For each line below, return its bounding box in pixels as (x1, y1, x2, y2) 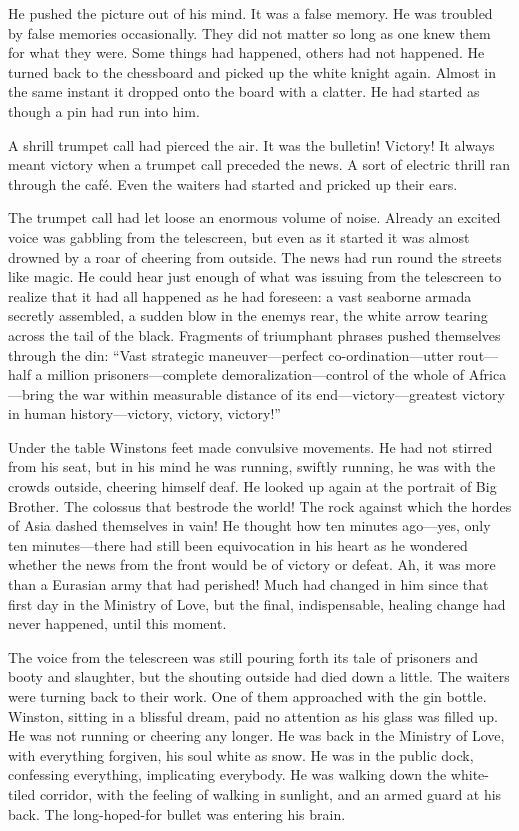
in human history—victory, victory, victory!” (8, 403, 281, 424)
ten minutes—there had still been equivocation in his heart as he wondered (8, 534, 468, 555)
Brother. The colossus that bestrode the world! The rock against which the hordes (8, 495, 512, 516)
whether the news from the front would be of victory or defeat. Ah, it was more (8, 554, 496, 575)
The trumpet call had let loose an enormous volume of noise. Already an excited (8, 207, 501, 228)
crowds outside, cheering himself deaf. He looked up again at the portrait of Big (8, 476, 497, 497)
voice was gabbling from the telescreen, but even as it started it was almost (8, 226, 470, 247)
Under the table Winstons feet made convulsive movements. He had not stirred (8, 436, 493, 457)
